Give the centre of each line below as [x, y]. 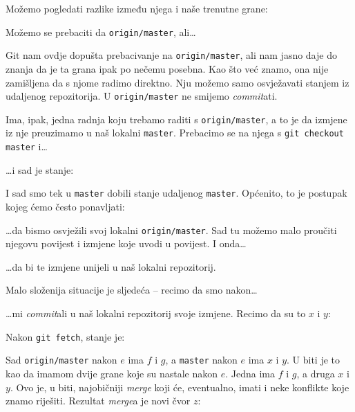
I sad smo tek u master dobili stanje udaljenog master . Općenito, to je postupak [176, 193]
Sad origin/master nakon [61, 360]
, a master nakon [201, 360]
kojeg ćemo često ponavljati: [65, 206]
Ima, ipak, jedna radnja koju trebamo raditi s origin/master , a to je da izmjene [176, 119]
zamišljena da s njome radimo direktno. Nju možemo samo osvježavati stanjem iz [177, 82]
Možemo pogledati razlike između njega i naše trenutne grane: [137, 8]
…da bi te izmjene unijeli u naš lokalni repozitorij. [111, 266]
